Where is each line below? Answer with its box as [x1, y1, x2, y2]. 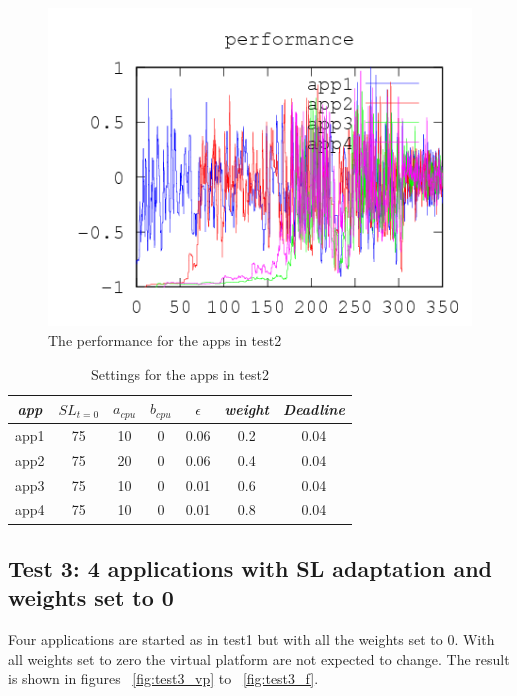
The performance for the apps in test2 [48, 330, 282, 351]
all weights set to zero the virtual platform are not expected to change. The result [8, 648, 510, 669]
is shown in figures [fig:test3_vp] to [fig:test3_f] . [8, 668, 319, 689]
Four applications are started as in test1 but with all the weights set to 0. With [8, 629, 495, 650]
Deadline [282, 398, 345, 419]
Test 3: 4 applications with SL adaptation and [8, 552, 492, 583]
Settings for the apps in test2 [90, 363, 269, 384]
